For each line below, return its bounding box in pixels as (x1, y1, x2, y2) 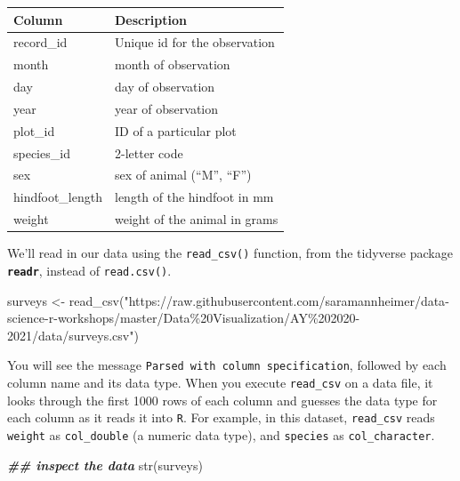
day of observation (115, 77, 215, 96)
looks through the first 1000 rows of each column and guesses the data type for (7, 390, 438, 409)
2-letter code (115, 143, 183, 162)
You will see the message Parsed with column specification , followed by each (7, 356, 447, 374)
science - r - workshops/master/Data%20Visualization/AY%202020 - (7, 309, 360, 327)
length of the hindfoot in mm (115, 188, 274, 206)
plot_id (13, 121, 55, 140)
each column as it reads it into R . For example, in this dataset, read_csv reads (7, 408, 435, 427)
